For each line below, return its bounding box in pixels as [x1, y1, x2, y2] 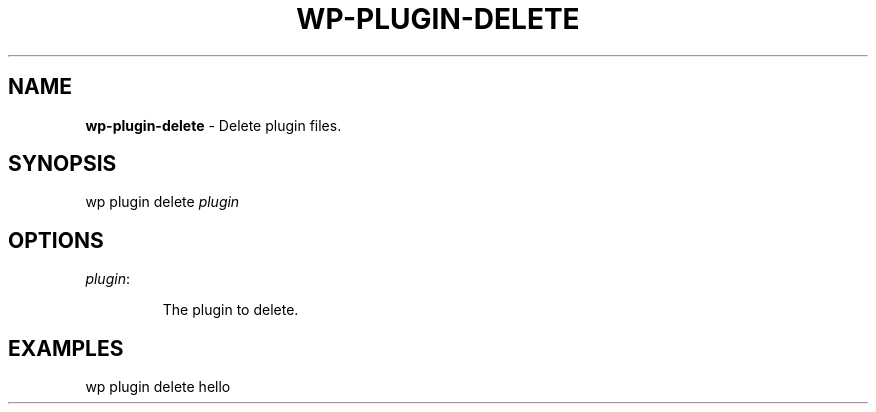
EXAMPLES [8, 335, 124, 361]
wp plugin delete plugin [85, 193, 240, 211]
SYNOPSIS [8, 151, 117, 177]
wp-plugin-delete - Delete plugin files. [85, 116, 342, 134]
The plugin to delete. [162, 301, 299, 319]
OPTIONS [8, 227, 104, 253]
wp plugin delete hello [85, 378, 231, 396]
